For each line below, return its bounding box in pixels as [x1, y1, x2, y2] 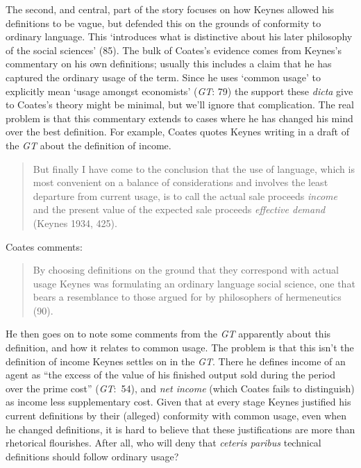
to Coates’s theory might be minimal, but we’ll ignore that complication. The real [6, 97, 354, 112]
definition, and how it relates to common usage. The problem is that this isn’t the [6, 340, 354, 355]
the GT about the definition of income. [6, 137, 171, 152]
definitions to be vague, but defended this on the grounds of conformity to [6, 15, 321, 30]
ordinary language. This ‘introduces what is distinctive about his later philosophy [6, 29, 353, 44]
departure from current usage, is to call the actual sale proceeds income [33, 188, 337, 203]
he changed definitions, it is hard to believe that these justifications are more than [6, 421, 355, 436]
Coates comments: [6, 239, 83, 253]
